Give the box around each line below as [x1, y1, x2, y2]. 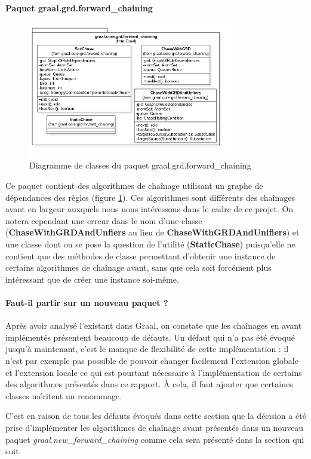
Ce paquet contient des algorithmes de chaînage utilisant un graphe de [5, 179, 263, 192]
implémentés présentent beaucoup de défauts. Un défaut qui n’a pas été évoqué [5, 331, 295, 343]
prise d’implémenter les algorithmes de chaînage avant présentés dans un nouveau [5, 421, 304, 433]
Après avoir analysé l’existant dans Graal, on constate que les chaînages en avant [5, 319, 302, 332]
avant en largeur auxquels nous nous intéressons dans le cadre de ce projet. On [5, 203, 294, 215]
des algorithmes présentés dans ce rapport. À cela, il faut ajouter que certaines [5, 378, 293, 390]
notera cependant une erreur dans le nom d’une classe [5, 214, 202, 227]
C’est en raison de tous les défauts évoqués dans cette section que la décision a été [5, 409, 306, 422]
